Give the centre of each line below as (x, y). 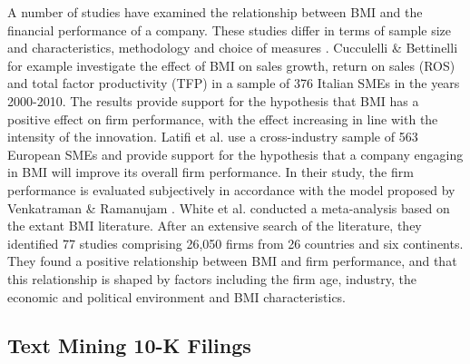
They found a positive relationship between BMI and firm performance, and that (232, 261)
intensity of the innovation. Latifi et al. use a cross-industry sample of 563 (213, 137)
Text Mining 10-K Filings (129, 345)
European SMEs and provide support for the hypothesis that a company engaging (235, 154)
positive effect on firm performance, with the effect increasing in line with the (223, 118)
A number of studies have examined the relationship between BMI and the (215, 12)
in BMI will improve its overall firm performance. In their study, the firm (211, 172)
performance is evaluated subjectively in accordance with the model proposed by (231, 189)
